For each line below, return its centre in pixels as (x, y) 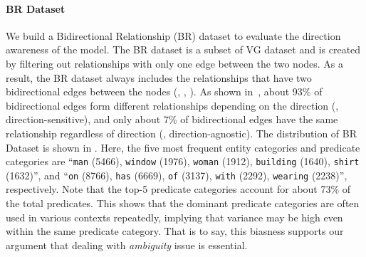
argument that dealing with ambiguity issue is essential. (127, 245)
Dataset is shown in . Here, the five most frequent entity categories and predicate (183, 147)
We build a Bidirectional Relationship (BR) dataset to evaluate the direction (173, 35)
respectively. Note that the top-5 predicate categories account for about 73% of (178, 189)
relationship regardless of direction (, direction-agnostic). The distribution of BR (181, 133)
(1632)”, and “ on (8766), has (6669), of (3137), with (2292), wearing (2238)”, (177, 175)
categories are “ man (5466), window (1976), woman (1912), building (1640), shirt (183, 161)
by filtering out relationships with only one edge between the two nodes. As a (175, 63)
